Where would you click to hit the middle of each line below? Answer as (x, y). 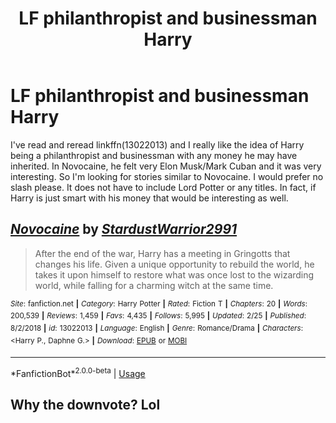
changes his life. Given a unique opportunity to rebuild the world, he (174, 264)
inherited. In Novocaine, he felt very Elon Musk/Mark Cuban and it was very (166, 166)
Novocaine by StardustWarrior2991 (124, 229)
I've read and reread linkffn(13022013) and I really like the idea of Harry (157, 144)
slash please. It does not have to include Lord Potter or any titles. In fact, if (163, 187)
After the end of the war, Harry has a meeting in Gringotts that (162, 253)
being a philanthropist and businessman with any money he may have (154, 155)
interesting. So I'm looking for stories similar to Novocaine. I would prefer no (167, 176)
